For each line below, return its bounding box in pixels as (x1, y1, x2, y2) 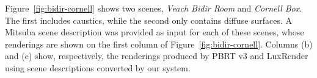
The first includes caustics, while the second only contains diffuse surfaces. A (5, 13, 293, 26)
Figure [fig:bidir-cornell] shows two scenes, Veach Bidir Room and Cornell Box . (5, 2, 302, 14)
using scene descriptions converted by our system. (5, 61, 191, 74)
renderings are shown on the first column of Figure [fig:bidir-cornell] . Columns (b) (5, 37, 313, 50)
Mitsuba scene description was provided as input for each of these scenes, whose (5, 26, 304, 38)
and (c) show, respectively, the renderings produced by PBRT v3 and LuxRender (5, 49, 308, 62)
